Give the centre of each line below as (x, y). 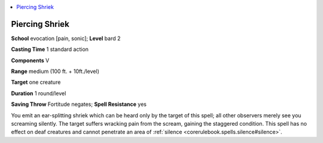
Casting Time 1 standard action (50, 49)
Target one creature (36, 82)
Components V (30, 60)
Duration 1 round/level (39, 93)
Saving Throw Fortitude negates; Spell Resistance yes (79, 104)
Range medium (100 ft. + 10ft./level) (55, 71)
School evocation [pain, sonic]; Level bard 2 (66, 38)
